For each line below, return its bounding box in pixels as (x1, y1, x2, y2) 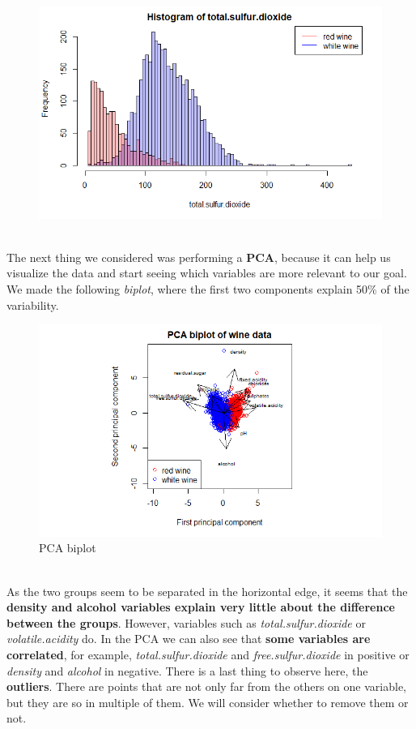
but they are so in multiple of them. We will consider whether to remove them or (6, 693, 409, 710)
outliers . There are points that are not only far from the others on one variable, (6, 678, 406, 695)
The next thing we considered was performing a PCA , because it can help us (6, 248, 391, 265)
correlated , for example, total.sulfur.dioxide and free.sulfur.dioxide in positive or (6, 646, 410, 663)
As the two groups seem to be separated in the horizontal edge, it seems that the (6, 582, 408, 599)
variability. (6, 296, 59, 313)
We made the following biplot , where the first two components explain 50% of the (6, 281, 410, 298)
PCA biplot (39, 539, 96, 556)
